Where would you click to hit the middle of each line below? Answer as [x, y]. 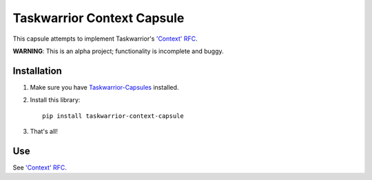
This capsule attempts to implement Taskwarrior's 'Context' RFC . [105, 39]
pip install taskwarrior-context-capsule [113, 116]
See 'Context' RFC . [40, 167]
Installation [37, 71]
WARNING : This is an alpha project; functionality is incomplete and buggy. [118, 51]
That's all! [44, 132]
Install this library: [55, 100]
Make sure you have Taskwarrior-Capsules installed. [104, 87]
